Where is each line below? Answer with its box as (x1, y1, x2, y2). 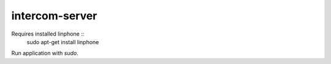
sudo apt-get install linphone (26, 38, 99, 45)
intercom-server (11, 9, 97, 22)
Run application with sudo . (11, 50, 79, 57)
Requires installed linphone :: (11, 30, 85, 37)
